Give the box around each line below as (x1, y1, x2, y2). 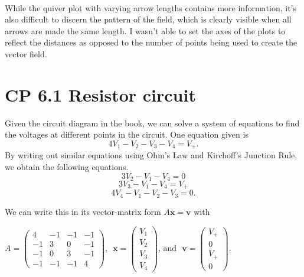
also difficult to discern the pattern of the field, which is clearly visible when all (5, 13, 292, 25)
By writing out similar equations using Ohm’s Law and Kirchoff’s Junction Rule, (5, 149, 298, 161)
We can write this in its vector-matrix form (5, 205, 161, 217)
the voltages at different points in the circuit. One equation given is (5, 128, 249, 141)
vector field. (5, 47, 47, 60)
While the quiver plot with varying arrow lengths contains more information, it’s (5, 1, 297, 14)
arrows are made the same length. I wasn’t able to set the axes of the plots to (5, 24, 286, 37)
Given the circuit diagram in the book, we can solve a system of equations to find (5, 116, 300, 129)
